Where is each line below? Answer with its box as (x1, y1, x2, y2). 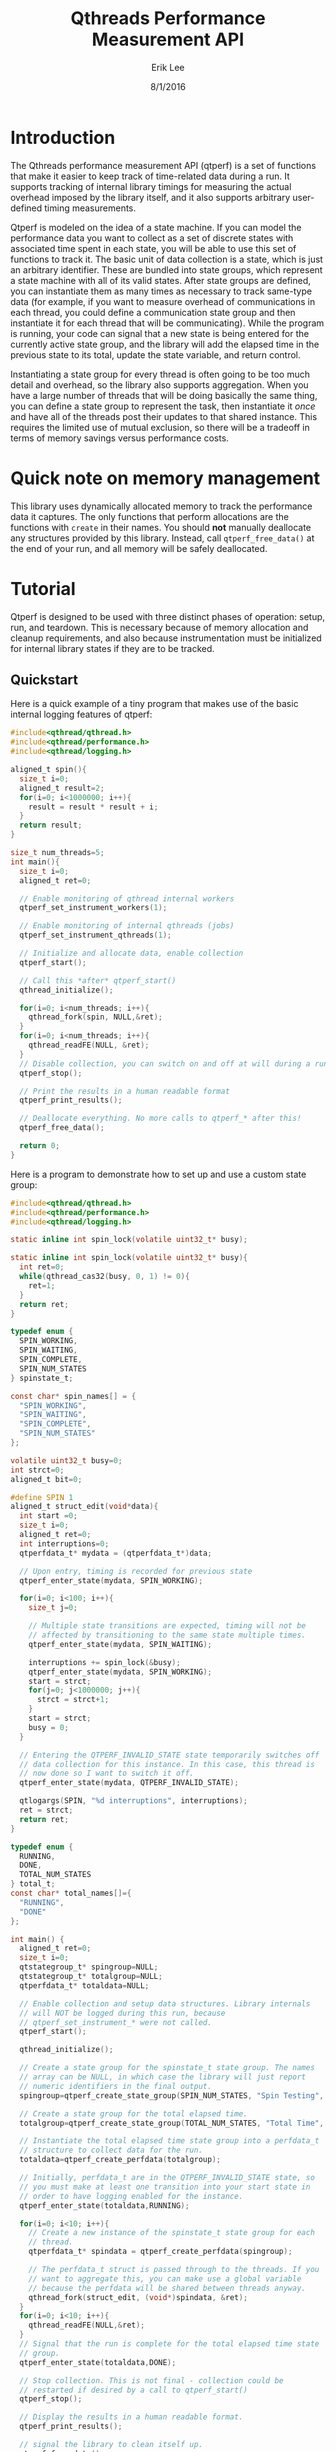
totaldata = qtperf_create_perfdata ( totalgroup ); (19, 2155, 222, 2165)
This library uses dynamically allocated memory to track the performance (10, 500, 313, 512)
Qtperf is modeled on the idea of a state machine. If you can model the (10, 221, 302, 233)
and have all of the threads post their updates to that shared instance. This (10, 410, 318, 422)
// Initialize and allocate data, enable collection (19, 948, 244, 958)
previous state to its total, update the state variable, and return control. (10, 348, 301, 361)
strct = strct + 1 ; (36, 1695, 110, 1705)
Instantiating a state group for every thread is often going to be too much (10, 368, 310, 380)
